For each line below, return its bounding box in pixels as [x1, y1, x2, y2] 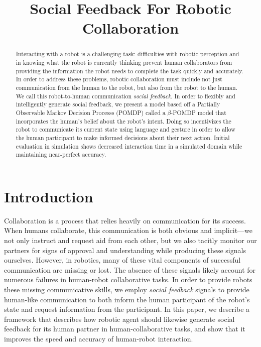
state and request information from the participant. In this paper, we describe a [4, 304, 250, 314]
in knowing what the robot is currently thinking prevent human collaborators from [16, 58, 232, 67]
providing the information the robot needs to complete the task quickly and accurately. [16, 66, 243, 75]
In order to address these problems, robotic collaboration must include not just [16, 75, 222, 83]
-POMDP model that [171, 108, 226, 117]
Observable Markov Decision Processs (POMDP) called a [16, 108, 166, 117]
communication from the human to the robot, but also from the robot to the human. [16, 83, 237, 91]
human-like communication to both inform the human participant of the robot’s [4, 294, 250, 304]
